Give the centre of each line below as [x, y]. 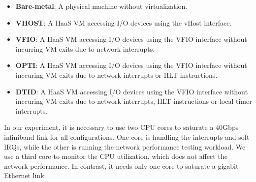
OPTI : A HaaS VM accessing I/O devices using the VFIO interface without [131, 65]
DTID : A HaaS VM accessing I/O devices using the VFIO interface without [132, 91]
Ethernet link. [25, 175]
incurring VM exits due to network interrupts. [85, 48]
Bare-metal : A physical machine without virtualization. [101, 6]
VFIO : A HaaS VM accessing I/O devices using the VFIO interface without [131, 39]
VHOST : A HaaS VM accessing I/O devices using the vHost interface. [124, 22]
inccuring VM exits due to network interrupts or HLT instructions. [116, 75]
